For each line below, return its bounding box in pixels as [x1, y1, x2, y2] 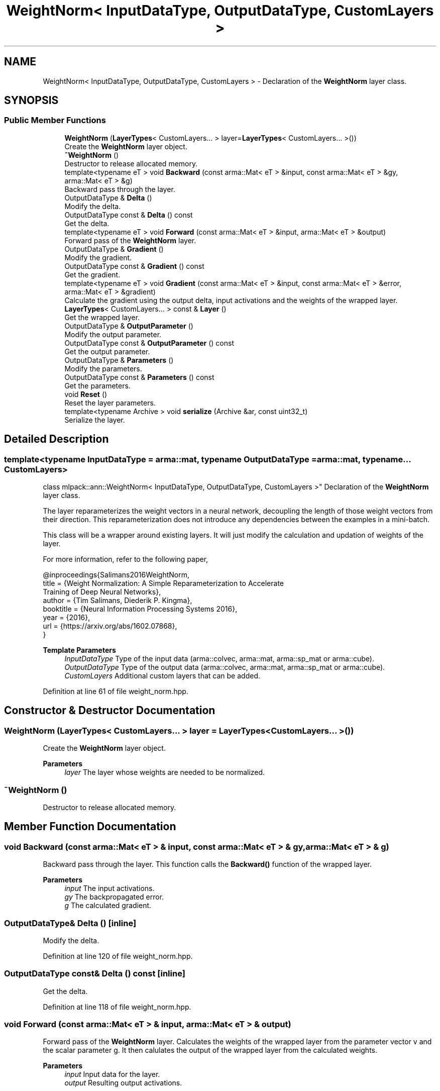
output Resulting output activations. [64, 1078, 182, 1087]
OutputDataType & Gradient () [64, 244, 164, 253]
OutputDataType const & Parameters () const [64, 372, 214, 381]
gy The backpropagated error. [64, 892, 164, 902]
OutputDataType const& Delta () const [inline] [4, 968, 185, 979]
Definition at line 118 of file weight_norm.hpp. [43, 1002, 191, 1011]
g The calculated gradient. [64, 901, 152, 910]
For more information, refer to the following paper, [43, 555, 208, 564]
